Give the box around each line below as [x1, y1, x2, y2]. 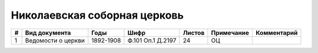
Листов [183, 29, 205, 37]
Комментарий [255, 29, 298, 37]
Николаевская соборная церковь [11, 9, 184, 22]
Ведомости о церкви [25, 36, 85, 44]
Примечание [211, 29, 250, 37]
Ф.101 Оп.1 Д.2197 [127, 36, 177, 44]
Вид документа [25, 29, 71, 37]
